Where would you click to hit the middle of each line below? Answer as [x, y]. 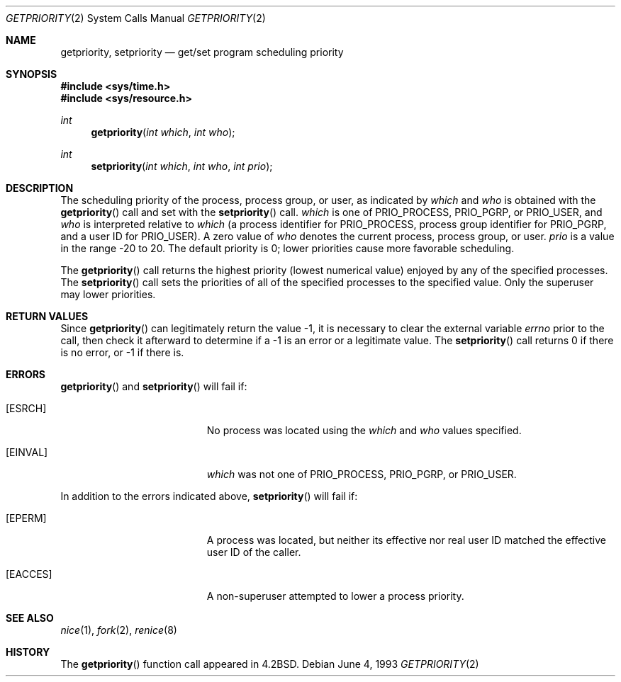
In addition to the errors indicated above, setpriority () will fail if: [209, 496]
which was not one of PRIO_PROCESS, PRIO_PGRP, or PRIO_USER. [362, 474]
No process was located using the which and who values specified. [364, 430]
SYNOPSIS [32, 74]
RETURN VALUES [47, 316]
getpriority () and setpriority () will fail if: [154, 386]
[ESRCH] [26, 408]
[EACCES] [29, 574]
